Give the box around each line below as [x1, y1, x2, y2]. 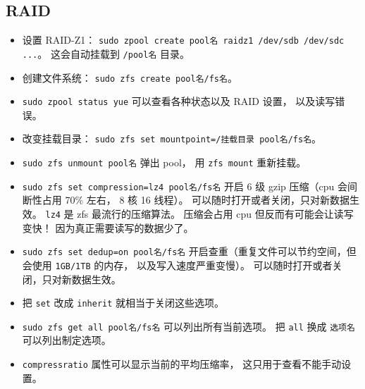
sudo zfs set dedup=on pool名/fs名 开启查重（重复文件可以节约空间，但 [22, 244, 357, 259]
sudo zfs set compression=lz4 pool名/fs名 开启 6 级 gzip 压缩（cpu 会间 [22, 178, 357, 193]
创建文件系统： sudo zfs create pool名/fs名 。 [22, 70, 237, 85]
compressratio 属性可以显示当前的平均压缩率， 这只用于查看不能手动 [22, 357, 342, 371]
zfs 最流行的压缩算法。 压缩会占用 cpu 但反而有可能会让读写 [77, 206, 354, 221]
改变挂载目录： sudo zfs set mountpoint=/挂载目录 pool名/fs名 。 [22, 131, 322, 146]
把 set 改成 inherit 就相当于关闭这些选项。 [22, 295, 225, 310]
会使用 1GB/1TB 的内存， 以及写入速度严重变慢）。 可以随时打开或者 [22, 257, 333, 272]
